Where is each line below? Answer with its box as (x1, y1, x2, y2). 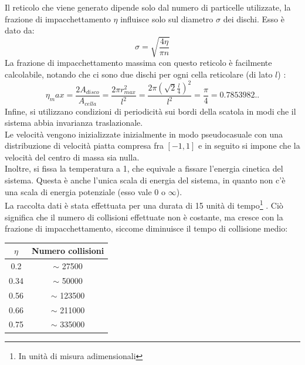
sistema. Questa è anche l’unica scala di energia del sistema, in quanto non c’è (5, 174, 286, 186)
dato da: (5, 24, 35, 36)
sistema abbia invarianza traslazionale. (5, 116, 143, 129)
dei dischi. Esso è (223, 12, 284, 25)
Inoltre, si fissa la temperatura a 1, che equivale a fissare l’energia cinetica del (5, 162, 283, 175)
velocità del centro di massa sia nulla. (5, 150, 140, 163)
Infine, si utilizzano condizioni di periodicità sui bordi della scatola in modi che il (5, 105, 296, 117)
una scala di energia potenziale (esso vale (5, 185, 152, 197)
